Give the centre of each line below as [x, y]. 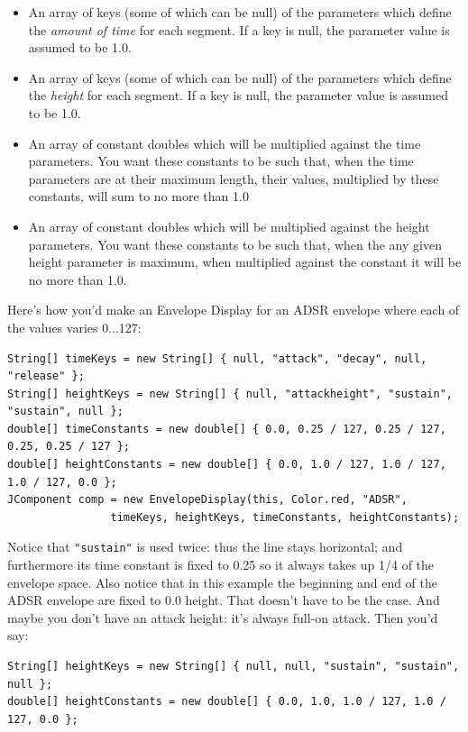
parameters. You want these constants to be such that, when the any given [235, 244]
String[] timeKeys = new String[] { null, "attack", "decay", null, [217, 358]
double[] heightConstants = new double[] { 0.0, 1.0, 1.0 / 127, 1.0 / [227, 702]
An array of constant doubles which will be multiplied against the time [225, 143]
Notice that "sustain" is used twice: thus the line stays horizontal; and [205, 547]
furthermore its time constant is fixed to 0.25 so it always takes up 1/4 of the [221, 565]
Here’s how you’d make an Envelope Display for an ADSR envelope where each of [234, 310]
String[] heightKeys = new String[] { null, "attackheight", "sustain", [230, 393]
